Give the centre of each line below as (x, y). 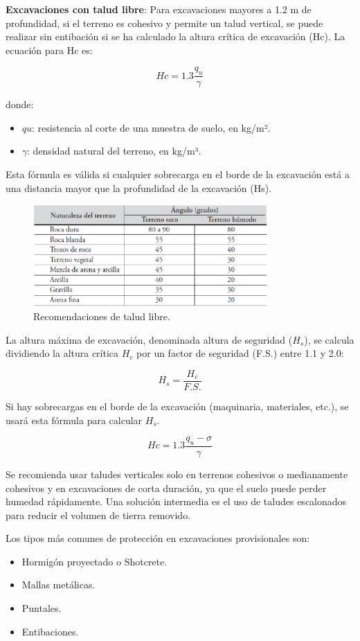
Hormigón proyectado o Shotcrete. (94, 561)
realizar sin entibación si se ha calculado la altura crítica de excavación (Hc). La (175, 36)
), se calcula (329, 339)
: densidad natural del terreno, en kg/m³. (114, 151)
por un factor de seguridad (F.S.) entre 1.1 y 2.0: (240, 353)
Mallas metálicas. (58, 585)
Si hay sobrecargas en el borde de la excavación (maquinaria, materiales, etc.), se (177, 406)
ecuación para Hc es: (49, 50)
